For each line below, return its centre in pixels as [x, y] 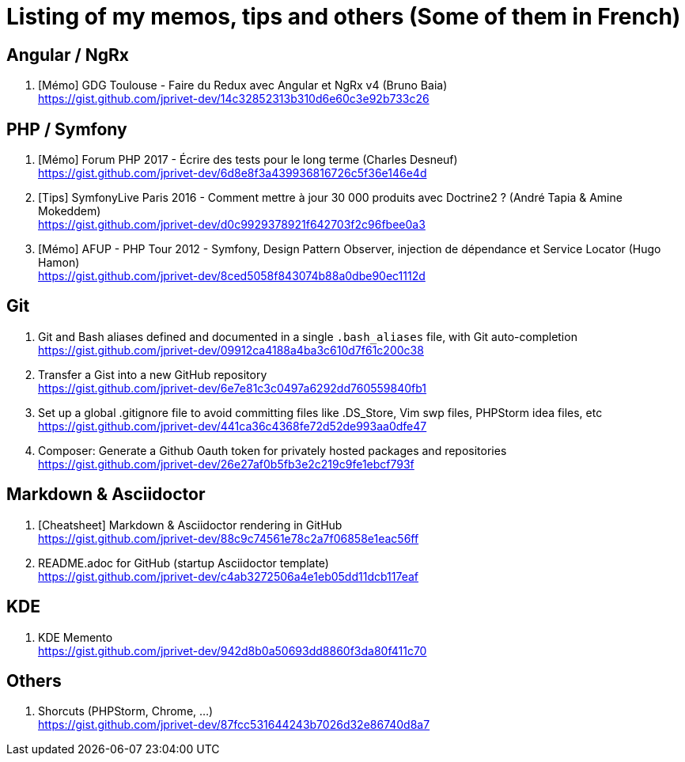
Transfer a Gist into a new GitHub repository [153, 374]
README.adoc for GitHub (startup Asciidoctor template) [184, 563]
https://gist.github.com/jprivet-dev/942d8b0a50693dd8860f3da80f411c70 [233, 650]
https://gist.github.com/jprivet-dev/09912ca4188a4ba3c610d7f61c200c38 [231, 350]
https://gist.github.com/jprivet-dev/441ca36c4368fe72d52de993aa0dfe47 [233, 426]
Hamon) [59, 263]
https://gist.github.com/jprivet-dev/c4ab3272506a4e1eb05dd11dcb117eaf [229, 576]
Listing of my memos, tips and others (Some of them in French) [344, 17]
